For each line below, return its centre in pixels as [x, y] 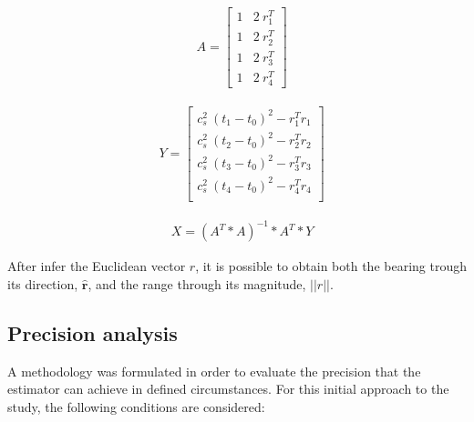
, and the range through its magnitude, [197, 284]
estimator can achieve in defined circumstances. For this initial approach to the [228, 389]
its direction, [43, 284]
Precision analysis [93, 333]
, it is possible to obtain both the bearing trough [331, 266]
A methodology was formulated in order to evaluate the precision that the [214, 371]
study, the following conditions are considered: [136, 407]
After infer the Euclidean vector [97, 266]
